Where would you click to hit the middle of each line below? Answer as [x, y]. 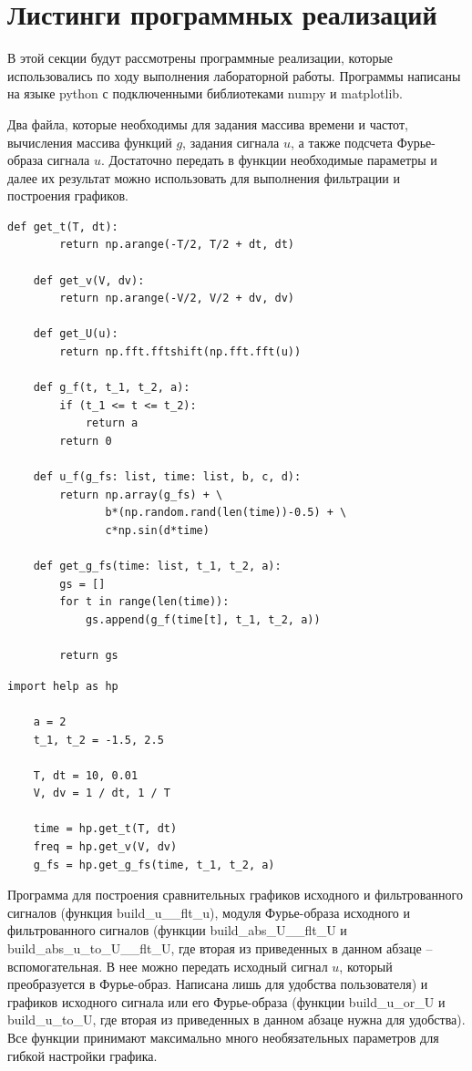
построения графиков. [68, 196]
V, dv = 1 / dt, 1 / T [102, 793]
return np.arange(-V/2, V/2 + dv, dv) [177, 299]
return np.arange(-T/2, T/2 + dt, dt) [177, 245]
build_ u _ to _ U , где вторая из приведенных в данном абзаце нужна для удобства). [236, 1020]
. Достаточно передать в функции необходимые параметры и [269, 160]
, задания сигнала [231, 142]
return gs [89, 656]
